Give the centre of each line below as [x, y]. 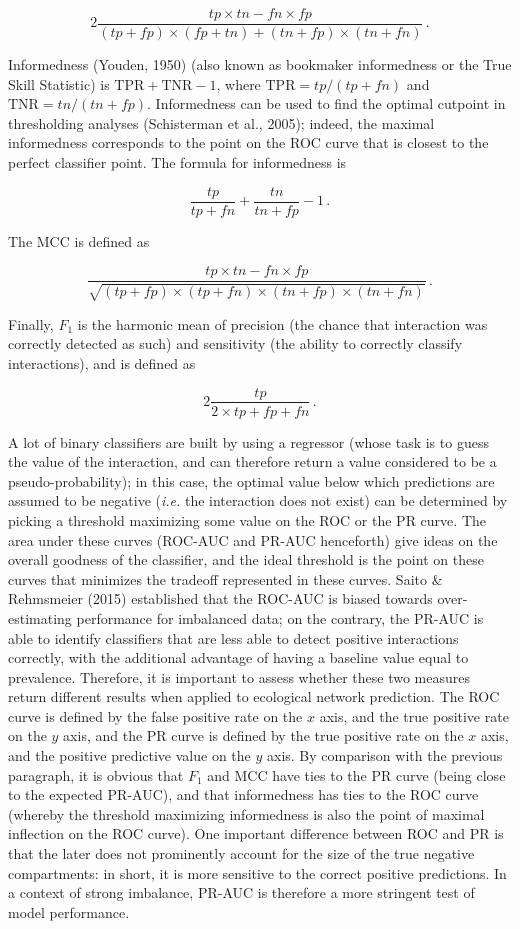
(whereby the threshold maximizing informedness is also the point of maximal [246, 813]
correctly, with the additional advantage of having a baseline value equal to [238, 657]
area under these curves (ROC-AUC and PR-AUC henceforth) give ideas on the [253, 539]
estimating [40, 617]
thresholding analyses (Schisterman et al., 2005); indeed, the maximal [221, 122]
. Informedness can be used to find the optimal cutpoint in [326, 103]
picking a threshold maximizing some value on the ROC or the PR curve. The [247, 519]
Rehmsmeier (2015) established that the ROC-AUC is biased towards [220, 598]
